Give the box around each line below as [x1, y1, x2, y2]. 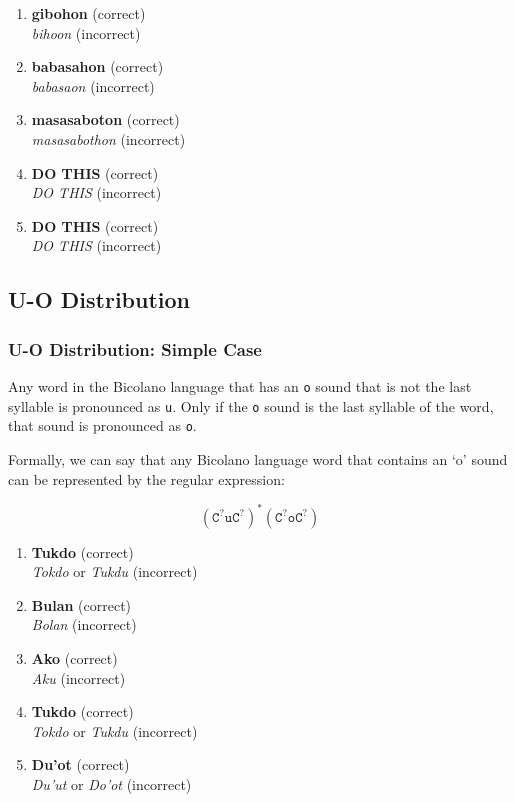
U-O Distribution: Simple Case [8, 336, 262, 361]
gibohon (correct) [31, 3, 146, 23]
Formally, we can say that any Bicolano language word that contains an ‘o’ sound [8, 448, 508, 469]
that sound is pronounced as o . [8, 415, 197, 436]
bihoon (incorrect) [31, 22, 141, 43]
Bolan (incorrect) [31, 614, 137, 635]
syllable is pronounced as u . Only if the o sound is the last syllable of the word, [8, 395, 494, 416]
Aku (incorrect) [31, 667, 126, 688]
